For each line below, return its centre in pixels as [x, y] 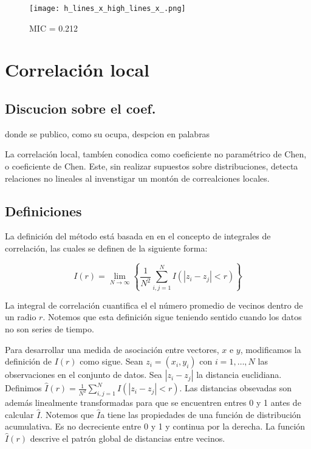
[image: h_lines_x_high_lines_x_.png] [108, 9]
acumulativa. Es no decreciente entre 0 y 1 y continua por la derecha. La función [155, 426]
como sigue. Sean [111, 361]
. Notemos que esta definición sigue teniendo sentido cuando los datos [172, 317]
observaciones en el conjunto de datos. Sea [84, 375]
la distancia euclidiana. [239, 375]
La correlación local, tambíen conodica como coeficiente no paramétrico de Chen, [156, 154]
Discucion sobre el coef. [80, 108]
